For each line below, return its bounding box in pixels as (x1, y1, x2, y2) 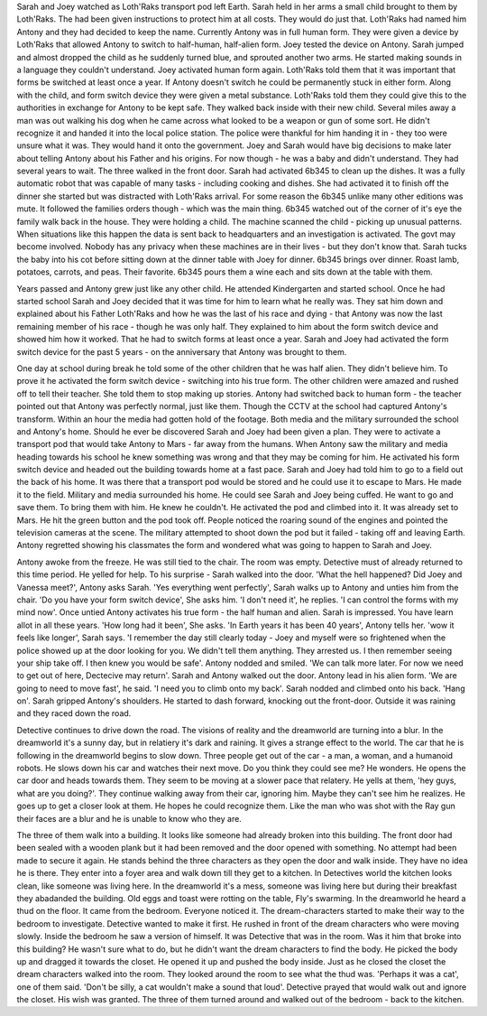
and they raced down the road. (16, 708, 132, 719)
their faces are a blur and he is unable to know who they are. (16, 813, 243, 824)
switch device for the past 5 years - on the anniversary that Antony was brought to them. (16, 346, 347, 357)
